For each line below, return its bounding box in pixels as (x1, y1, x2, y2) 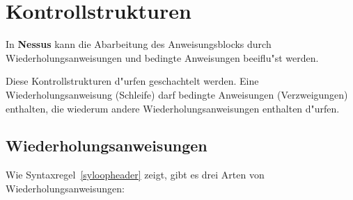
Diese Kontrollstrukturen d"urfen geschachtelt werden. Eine (6, 74, 259, 88)
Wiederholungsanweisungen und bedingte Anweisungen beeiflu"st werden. (6, 50, 319, 65)
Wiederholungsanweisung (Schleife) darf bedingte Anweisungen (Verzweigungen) (6, 87, 348, 101)
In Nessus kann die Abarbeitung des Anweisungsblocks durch (6, 37, 272, 51)
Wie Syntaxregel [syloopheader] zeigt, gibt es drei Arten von (6, 167, 265, 182)
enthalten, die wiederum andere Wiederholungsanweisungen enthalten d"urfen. (6, 101, 340, 115)
